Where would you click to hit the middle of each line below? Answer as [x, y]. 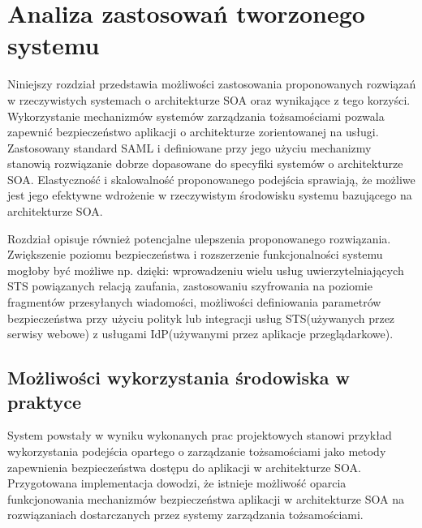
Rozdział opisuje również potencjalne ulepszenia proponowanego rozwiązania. [199, 238]
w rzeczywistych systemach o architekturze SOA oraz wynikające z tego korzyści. [209, 99]
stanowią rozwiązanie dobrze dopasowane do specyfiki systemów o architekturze [205, 163]
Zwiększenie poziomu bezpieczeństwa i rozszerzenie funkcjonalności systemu [195, 254]
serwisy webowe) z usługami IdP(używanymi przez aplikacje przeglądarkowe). [200, 334]
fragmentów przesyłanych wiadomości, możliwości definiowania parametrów [194, 302]
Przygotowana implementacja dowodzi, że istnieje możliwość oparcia [177, 483]
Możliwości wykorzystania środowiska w [179, 378]
